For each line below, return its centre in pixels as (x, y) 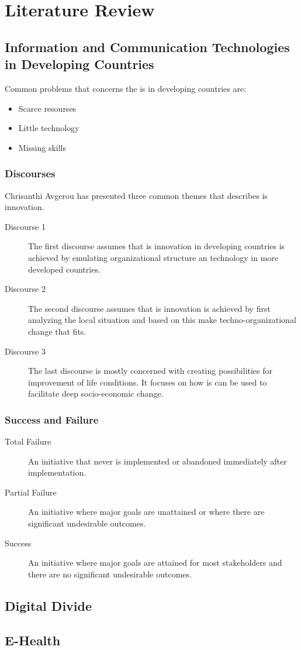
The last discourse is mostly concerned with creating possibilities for (150, 371)
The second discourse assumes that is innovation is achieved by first (149, 308)
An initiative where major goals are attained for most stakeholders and (155, 563)
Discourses (30, 173)
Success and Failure (52, 419)
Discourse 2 (25, 289)
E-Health (33, 640)
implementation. (57, 472)
